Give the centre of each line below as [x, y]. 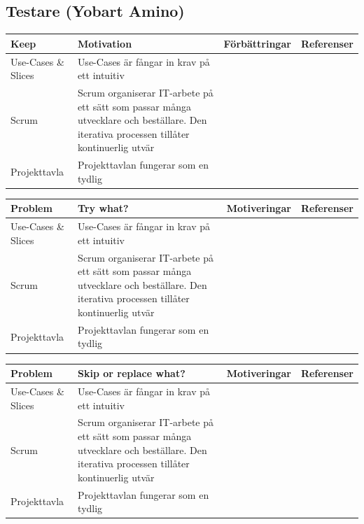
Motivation [105, 43]
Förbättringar [257, 43]
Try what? [103, 208]
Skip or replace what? [132, 373]
